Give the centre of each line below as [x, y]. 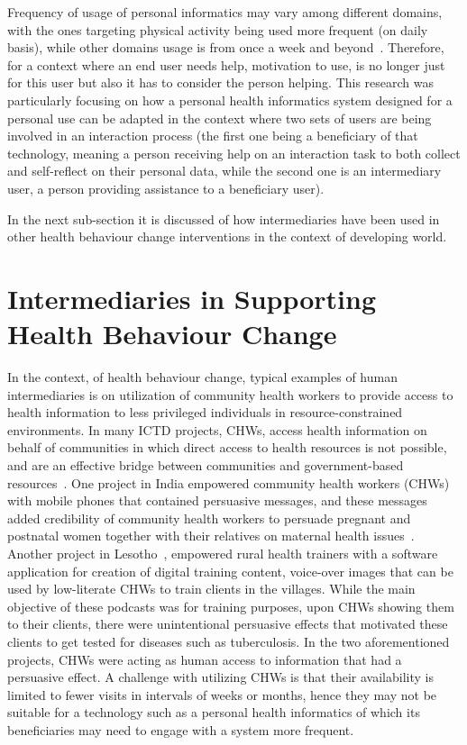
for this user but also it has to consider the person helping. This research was [221, 82]
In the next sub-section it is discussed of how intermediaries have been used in [224, 218]
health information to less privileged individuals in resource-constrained [205, 412]
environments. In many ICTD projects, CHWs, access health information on [217, 429]
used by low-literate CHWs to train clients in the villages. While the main [211, 589]
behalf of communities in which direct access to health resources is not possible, [227, 447]
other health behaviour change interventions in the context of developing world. [227, 236]
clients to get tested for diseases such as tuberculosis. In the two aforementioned [229, 641]
